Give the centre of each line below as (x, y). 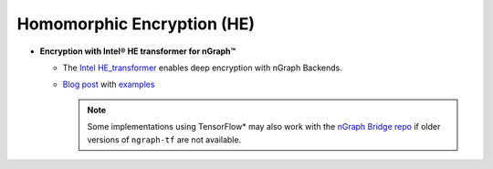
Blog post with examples (109, 84)
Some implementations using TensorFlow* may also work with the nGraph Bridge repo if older (264, 127)
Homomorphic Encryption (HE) (136, 24)
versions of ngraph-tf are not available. (164, 139)
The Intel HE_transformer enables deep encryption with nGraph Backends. (202, 68)
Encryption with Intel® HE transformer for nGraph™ (138, 51)
